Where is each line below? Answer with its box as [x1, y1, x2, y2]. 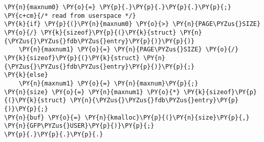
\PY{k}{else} [4, 71, 48, 79]
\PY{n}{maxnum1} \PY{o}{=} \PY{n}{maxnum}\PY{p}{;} [18, 79, 199, 87]
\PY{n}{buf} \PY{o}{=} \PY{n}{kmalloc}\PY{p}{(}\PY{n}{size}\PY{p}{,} [4, 113, 250, 121]
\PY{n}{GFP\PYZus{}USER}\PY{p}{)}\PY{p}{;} [4, 122, 155, 130]
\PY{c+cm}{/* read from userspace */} [4, 12, 136, 19]
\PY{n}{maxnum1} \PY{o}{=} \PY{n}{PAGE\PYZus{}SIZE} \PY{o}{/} [18, 46, 239, 53]
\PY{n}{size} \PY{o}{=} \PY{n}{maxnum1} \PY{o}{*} [4, 88, 180, 96]
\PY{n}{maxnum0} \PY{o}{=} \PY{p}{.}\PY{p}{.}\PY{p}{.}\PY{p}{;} [4, 4, 231, 11]
